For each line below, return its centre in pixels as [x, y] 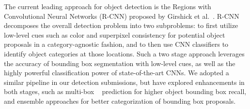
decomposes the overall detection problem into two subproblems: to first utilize [121, 25]
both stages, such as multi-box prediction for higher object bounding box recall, [125, 91]
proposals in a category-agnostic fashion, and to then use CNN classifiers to [116, 44]
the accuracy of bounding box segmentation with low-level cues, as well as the [120, 63]
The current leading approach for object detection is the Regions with [108, 6]
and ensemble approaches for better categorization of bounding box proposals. [120, 101]
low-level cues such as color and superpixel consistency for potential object [115, 34]
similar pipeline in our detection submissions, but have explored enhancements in [124, 82]
